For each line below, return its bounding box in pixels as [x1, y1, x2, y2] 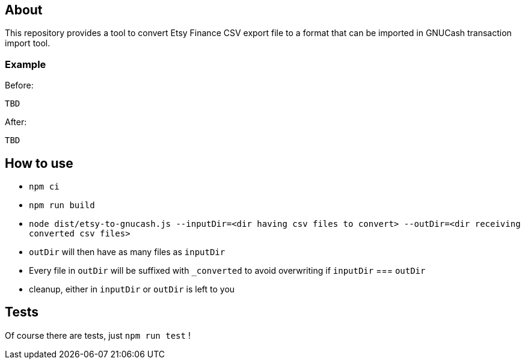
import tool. [5, 38, 51, 49]
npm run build [29, 200, 95, 211]
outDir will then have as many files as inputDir [29, 247, 226, 258]
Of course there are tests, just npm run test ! [5, 330, 191, 341]
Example [5, 58, 46, 70]
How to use [5, 155, 73, 171]
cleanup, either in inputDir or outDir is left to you [29, 284, 235, 295]
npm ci [29, 182, 60, 192]
